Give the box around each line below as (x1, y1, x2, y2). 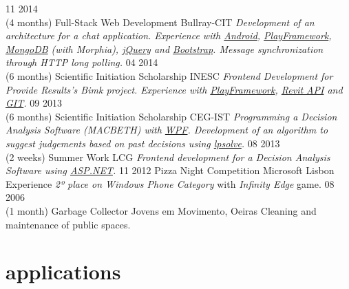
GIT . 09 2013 (6, 96, 62, 110)
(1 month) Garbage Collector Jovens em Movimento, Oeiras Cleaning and (6, 203, 317, 217)
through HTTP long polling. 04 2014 (6, 55, 158, 69)
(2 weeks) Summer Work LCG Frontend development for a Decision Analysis (6, 149, 330, 164)
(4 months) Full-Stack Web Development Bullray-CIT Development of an (6, 14, 315, 29)
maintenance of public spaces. (6, 217, 131, 231)
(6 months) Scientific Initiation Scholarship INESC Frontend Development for (6, 68, 333, 83)
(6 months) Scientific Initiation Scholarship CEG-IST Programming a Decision (6, 109, 337, 123)
